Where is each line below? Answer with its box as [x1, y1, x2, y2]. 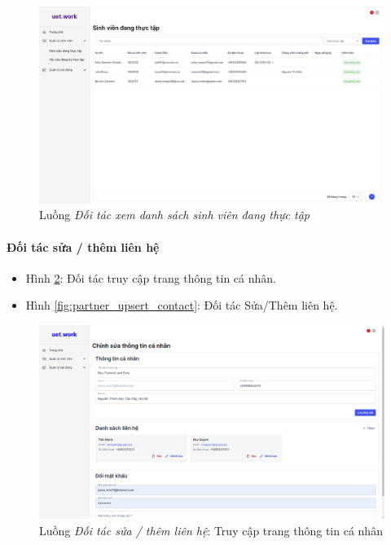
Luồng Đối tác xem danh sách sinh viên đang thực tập [39, 206, 310, 223]
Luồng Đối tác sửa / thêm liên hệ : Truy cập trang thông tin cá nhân [39, 522, 383, 539]
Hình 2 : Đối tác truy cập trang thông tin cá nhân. [25, 269, 276, 286]
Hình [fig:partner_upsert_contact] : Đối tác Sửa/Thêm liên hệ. [25, 297, 338, 314]
